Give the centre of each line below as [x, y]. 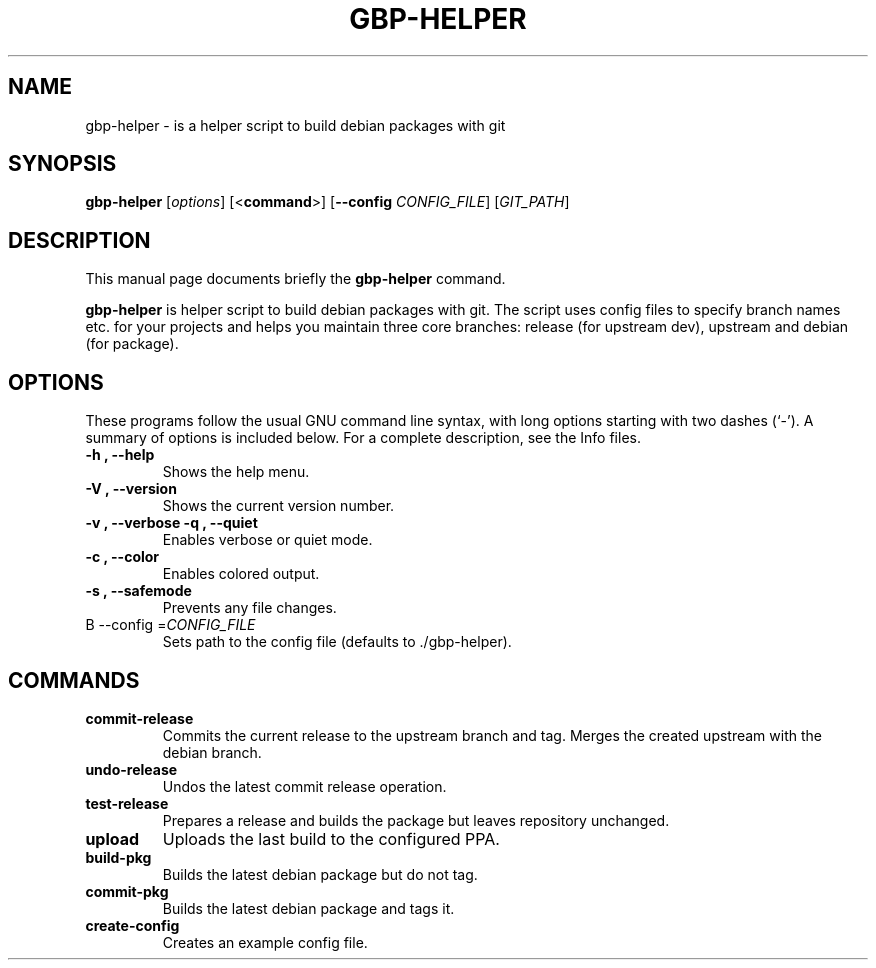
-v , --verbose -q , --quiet [171, 523]
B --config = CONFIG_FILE [170, 625]
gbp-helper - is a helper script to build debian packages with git [295, 125]
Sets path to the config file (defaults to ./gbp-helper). [337, 642]
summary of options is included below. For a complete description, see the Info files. [363, 438]
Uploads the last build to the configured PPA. [331, 838]
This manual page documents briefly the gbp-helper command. [295, 279]
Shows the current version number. [278, 506]
